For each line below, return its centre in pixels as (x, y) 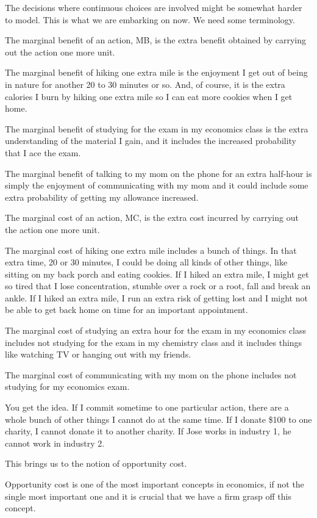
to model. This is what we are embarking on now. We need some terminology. (150, 19)
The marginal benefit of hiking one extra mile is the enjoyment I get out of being (156, 72)
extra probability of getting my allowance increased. (102, 197)
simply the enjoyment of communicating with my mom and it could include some (157, 185)
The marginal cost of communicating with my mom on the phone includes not (151, 374)
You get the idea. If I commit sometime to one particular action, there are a (147, 407)
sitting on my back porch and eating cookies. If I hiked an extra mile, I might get (157, 274)
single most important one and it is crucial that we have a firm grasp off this (148, 496)
